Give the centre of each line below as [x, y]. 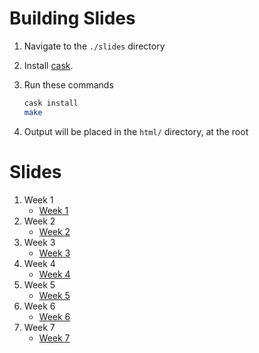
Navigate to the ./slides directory [94, 46]
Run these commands [68, 84]
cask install [51, 103]
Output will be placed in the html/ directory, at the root [136, 131]
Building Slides [72, 18]
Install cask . [48, 65]
